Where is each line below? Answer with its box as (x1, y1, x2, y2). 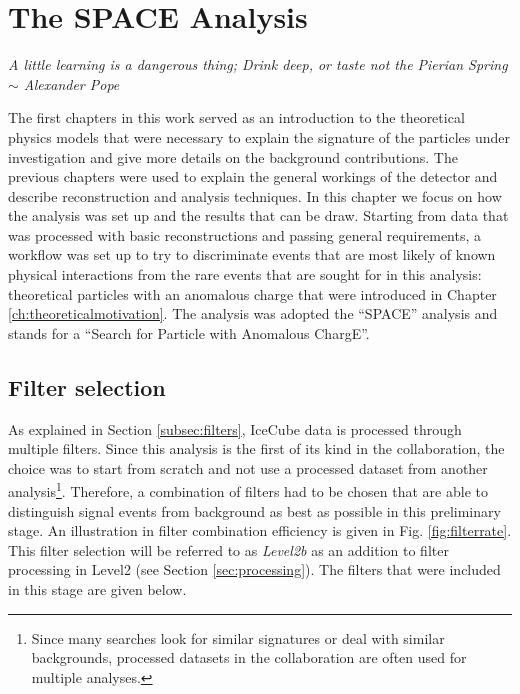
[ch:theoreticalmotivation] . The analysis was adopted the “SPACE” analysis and (8, 303, 498, 324)
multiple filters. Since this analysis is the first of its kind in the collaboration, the (8, 438, 505, 459)
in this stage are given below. (8, 579, 187, 600)
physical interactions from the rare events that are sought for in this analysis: (8, 264, 482, 285)
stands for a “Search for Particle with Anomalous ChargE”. (8, 322, 370, 343)
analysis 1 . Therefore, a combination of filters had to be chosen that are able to (8, 478, 488, 502)
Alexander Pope (23, 73, 120, 94)
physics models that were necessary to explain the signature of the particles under (8, 126, 510, 147)
